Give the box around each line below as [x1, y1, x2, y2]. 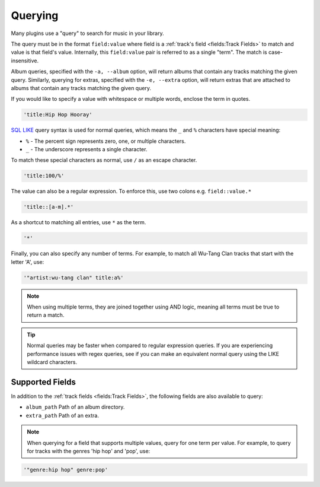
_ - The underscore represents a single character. [25, 146, 148, 153]
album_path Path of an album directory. [25, 403, 125, 410]
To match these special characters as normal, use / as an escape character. [11, 157, 197, 164]
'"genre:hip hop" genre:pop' [23, 466, 108, 473]
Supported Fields [11, 377, 76, 387]
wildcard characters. [27, 359, 77, 366]
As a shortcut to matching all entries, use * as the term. [11, 219, 146, 226]
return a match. [27, 311, 65, 319]
